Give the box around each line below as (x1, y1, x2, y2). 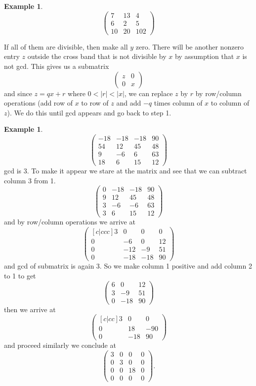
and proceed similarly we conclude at (4, 340, 116, 350)
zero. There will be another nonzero (135, 41, 244, 52)
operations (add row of (4, 98, 73, 108)
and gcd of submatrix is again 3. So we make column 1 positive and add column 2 (4, 261, 252, 271)
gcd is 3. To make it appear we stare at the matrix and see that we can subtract (4, 165, 247, 176)
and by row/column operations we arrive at (4, 217, 135, 227)
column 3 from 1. (4, 175, 56, 185)
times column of (154, 98, 203, 108)
